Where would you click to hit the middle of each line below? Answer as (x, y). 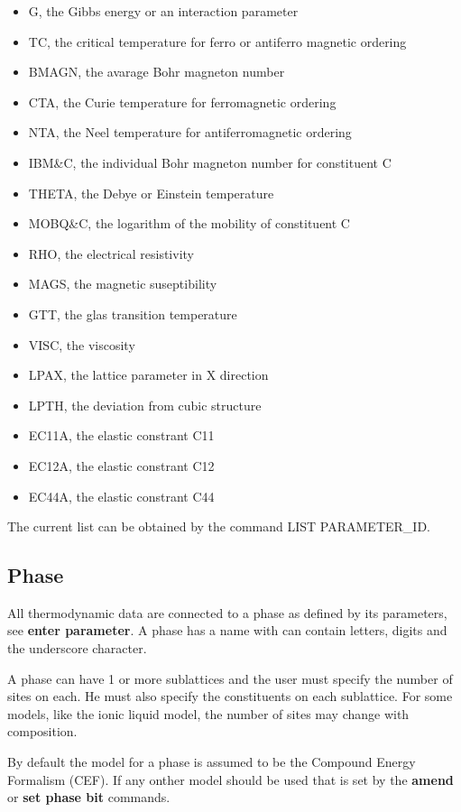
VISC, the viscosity (82, 344)
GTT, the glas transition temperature (133, 314)
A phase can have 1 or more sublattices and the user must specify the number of (230, 678)
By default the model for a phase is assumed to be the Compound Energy (212, 762)
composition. (42, 731)
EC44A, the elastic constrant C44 (121, 496)
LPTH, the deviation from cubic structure (145, 405)
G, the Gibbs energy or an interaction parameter (163, 11)
